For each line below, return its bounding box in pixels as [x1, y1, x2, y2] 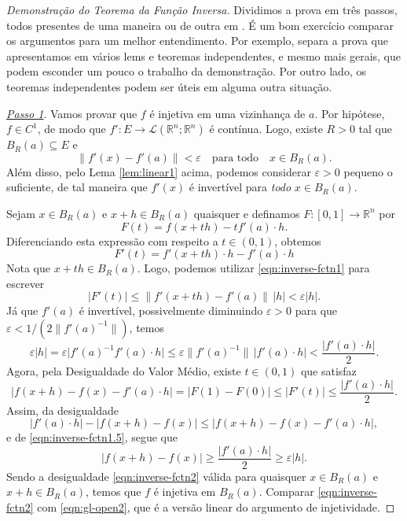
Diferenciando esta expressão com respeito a [6, 232, 218, 249]
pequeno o [343, 163, 393, 179]
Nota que [6, 260, 50, 276]
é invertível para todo [189, 179, 291, 195]
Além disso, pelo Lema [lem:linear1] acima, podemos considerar [6, 163, 311, 179]
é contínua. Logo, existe [209, 120, 323, 137]
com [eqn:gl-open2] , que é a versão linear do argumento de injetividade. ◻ [37, 499, 395, 515]
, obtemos [274, 232, 321, 249]
